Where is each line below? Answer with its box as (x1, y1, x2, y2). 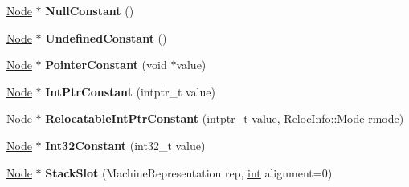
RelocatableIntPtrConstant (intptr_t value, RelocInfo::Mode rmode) (45, 110, 404, 127)
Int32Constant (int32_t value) (45, 136, 206, 153)
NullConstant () (45, 2, 134, 18)
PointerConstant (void (45, 56, 167, 73)
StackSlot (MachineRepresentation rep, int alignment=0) (45, 164, 333, 181)
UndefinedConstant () (45, 29, 167, 46)
